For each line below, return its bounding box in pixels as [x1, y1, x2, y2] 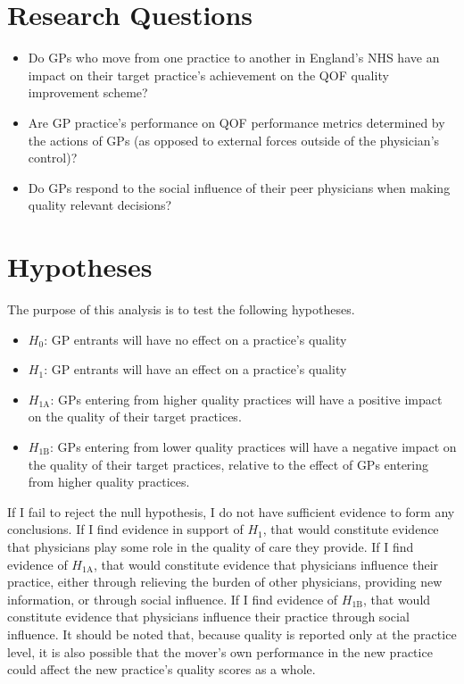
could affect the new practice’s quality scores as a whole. [7, 660, 316, 679]
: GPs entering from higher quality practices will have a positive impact [50, 389, 443, 408]
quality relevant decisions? [28, 196, 172, 214]
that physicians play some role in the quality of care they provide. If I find [7, 537, 414, 555]
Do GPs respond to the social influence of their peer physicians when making [28, 178, 451, 196]
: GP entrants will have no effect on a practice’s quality [44, 329, 347, 348]
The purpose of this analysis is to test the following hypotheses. [7, 300, 355, 318]
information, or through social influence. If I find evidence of [7, 589, 338, 608]
